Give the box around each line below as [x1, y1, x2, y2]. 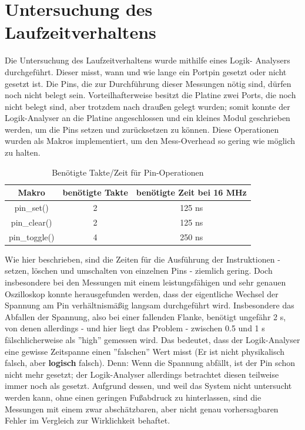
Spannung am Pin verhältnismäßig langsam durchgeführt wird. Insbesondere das [5, 299, 294, 311]
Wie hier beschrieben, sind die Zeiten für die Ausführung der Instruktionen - [5, 253, 280, 265]
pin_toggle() [9, 230, 55, 243]
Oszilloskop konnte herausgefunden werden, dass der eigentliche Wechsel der [5, 287, 279, 300]
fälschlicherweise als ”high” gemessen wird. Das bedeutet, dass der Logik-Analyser [5, 334, 300, 346]
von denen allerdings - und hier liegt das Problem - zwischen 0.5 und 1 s [5, 322, 265, 334]
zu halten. [5, 146, 41, 159]
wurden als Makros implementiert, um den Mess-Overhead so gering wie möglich [5, 135, 296, 147]
